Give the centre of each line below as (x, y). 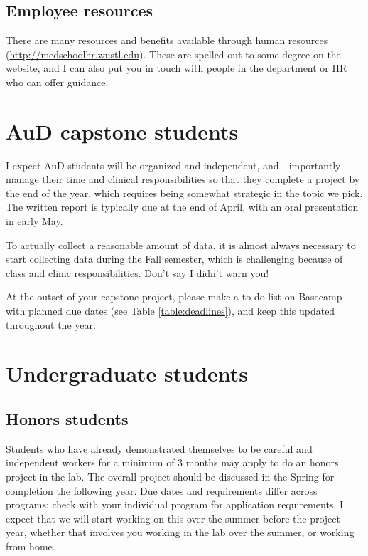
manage (22, 179)
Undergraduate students (127, 373)
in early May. (34, 221)
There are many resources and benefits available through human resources (167, 40)
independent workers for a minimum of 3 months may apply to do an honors (172, 462)
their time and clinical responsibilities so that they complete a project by (201, 179)
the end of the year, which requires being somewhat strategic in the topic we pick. (184, 193)
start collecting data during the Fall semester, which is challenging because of (174, 259)
